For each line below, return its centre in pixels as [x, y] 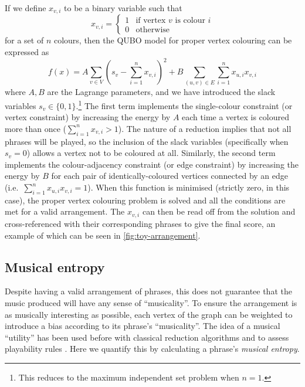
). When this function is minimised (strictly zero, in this [189, 187]
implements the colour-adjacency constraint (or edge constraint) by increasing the [152, 164]
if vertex [151, 20]
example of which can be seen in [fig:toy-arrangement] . [103, 235]
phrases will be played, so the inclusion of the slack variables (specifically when [147, 141]
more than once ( [36, 128]
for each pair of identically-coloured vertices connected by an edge [170, 176]
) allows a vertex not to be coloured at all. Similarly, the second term [151, 153]
